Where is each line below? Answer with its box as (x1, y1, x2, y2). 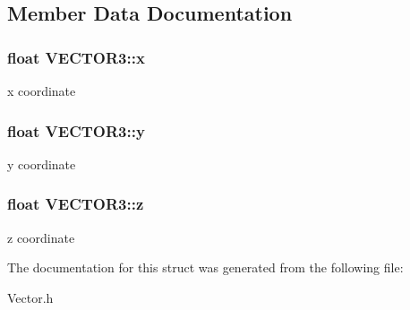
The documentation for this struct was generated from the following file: (7, 258, 404, 277)
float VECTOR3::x (7, 46, 145, 68)
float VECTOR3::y (7, 119, 145, 142)
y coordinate (7, 154, 76, 173)
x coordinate (7, 82, 76, 99)
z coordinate (7, 228, 75, 246)
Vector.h (7, 288, 54, 306)
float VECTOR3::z (7, 193, 144, 215)
